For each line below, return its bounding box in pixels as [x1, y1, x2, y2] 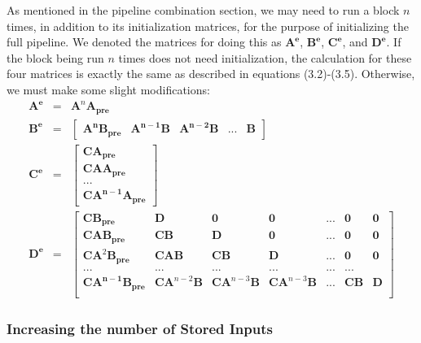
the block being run [7, 49, 104, 66]
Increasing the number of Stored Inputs [7, 318, 273, 338]
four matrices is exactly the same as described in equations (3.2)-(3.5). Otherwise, [7, 65, 415, 82]
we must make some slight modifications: [7, 80, 210, 98]
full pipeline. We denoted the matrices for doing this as [7, 33, 282, 50]
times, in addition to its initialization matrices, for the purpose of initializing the [7, 17, 409, 34]
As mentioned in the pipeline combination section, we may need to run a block [7, 2, 400, 18]
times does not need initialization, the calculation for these [118, 49, 412, 66]
